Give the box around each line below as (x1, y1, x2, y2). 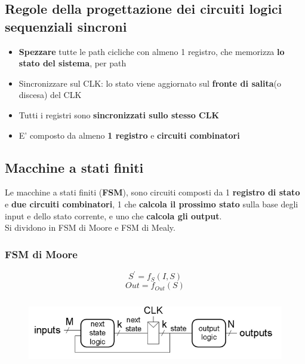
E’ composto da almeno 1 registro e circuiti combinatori (19, 129, 240, 141)
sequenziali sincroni (5, 17, 127, 35)
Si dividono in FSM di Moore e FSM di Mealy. (5, 221, 175, 234)
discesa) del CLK (19, 88, 82, 101)
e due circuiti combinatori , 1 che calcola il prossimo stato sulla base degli (5, 197, 298, 210)
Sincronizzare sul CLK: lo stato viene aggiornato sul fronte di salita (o (19, 77, 282, 89)
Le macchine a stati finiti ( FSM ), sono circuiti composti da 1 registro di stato (5, 186, 300, 198)
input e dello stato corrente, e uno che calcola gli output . (5, 209, 222, 222)
